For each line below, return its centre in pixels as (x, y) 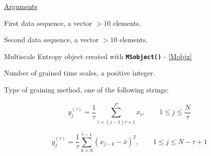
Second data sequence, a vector (52, 39)
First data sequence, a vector (48, 23)
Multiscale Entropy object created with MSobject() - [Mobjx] (98, 56)
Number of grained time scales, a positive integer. (80, 73)
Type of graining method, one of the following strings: (86, 90)
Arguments (21, 6)
